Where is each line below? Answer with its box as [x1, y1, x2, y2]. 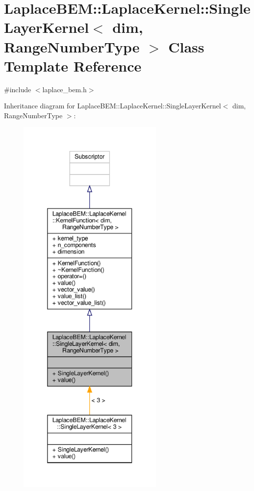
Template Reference [4, 55, 142, 76]
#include [4, 84, 31, 94]
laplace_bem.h [42, 84, 87, 94]
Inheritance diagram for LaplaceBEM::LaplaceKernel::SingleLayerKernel [4, 101, 221, 111]
